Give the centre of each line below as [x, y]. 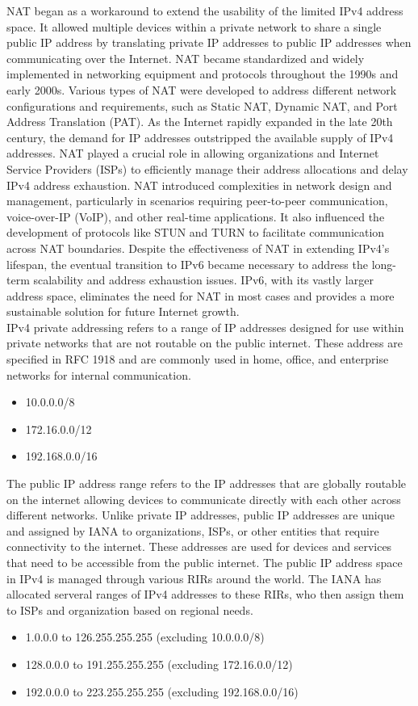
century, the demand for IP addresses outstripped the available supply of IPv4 [200, 137]
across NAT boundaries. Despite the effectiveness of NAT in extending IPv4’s [198, 248]
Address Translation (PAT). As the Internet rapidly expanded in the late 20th [200, 122]
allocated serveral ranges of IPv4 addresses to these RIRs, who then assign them [205, 594]
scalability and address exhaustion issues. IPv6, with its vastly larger [203, 280]
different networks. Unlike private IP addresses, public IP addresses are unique [201, 515]
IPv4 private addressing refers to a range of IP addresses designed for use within [205, 327]
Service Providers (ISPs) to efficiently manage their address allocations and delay [207, 168]
